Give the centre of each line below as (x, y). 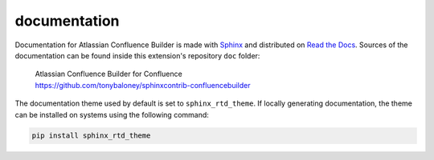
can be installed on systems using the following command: (112, 114)
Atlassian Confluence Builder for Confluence (108, 74)
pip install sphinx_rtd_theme (91, 136)
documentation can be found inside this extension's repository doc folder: (137, 55)
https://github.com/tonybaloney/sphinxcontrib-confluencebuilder (143, 85)
